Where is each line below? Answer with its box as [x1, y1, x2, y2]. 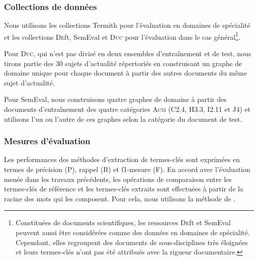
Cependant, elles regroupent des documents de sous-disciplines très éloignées [15, 237, 248, 247]
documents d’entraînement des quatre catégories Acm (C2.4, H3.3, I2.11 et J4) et [4, 104, 251, 114]
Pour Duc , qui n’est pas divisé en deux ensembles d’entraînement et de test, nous [4, 48, 251, 59]
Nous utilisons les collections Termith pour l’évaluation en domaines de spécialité [4, 20, 251, 30]
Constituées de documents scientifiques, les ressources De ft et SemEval [15, 217, 231, 228]
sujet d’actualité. [4, 77, 55, 87]
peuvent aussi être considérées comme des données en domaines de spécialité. [15, 227, 250, 237]
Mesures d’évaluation [4, 135, 90, 147]
